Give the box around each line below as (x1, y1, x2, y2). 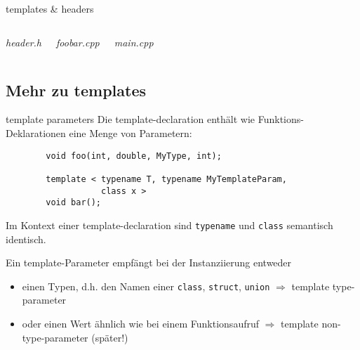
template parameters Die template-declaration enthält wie (6, 112, 255, 127)
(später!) (91, 330, 128, 344)
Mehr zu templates (6, 79, 147, 101)
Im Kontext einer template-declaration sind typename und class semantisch (6, 217, 333, 232)
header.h (6, 34, 41, 49)
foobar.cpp (56, 34, 100, 49)
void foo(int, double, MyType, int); (46, 150, 222, 161)
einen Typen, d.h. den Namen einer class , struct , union (22, 278, 270, 293)
